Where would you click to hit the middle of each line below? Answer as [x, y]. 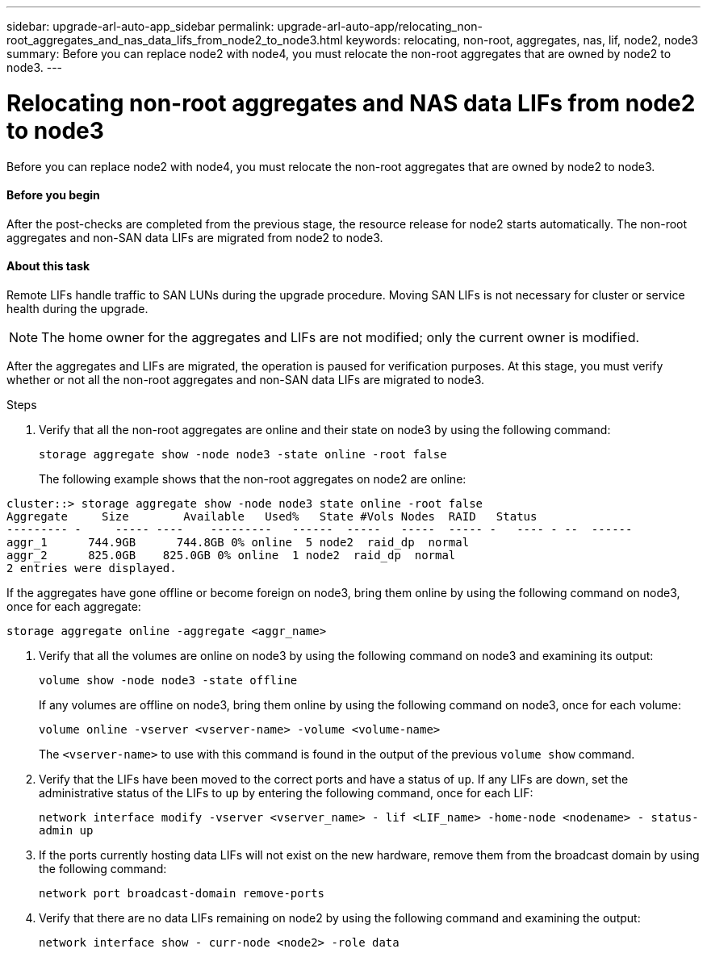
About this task [48, 266]
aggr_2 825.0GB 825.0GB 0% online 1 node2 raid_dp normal [231, 555]
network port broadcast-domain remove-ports [182, 893]
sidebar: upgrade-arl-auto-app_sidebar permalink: [140, 26]
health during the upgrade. [77, 308]
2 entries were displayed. [92, 568]
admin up [66, 830]
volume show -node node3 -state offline [168, 680]
